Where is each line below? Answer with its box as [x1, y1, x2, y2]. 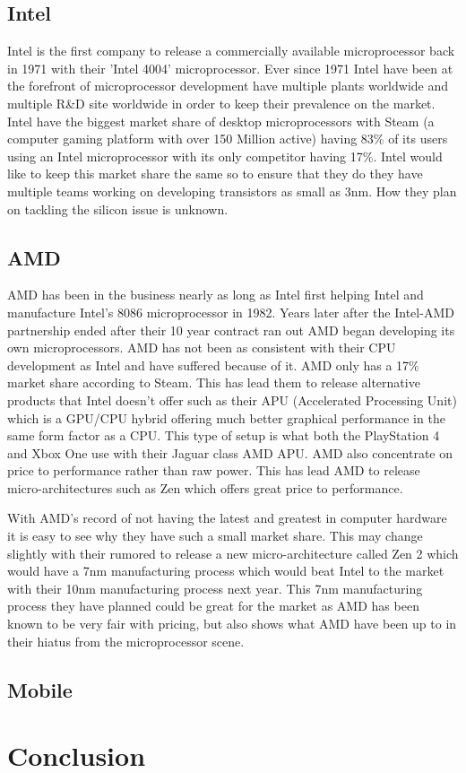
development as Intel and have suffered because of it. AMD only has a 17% [7, 355, 419, 374]
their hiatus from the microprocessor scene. [7, 631, 245, 650]
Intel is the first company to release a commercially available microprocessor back [7, 41, 455, 60]
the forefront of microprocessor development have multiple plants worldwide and [7, 76, 449, 95]
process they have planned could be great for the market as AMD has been [7, 596, 419, 615]
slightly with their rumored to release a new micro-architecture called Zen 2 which [7, 543, 459, 562]
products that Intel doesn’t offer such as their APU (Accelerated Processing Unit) [7, 390, 457, 409]
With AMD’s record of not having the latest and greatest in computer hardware [7, 508, 447, 527]
